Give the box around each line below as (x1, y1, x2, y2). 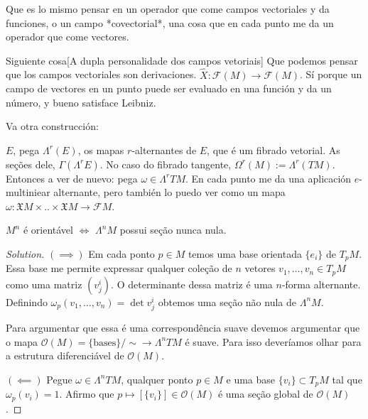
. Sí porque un (300, 67, 362, 82)
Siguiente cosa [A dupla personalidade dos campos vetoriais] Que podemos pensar (6, 53, 358, 67)
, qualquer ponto (121, 371, 193, 386)
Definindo (6, 294, 48, 309)
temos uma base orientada (188, 246, 302, 261)
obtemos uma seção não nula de (158, 294, 296, 309)
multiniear (6, 185, 50, 200)
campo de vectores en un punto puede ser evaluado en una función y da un (6, 81, 332, 96)
